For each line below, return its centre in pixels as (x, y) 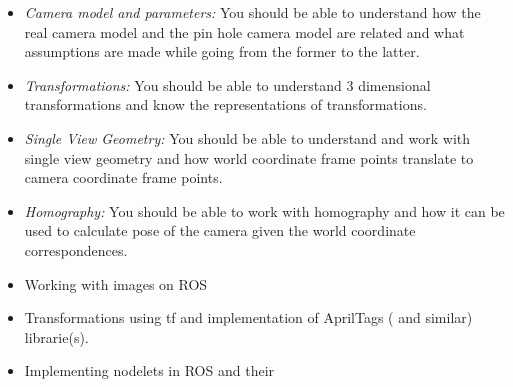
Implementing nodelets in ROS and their (149, 370)
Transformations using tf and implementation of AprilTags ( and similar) (248, 317)
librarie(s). (56, 336)
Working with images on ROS (116, 283)
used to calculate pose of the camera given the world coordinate (220, 230)
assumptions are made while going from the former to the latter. (222, 51)
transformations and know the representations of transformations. (225, 104)
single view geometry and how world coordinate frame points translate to (249, 157)
